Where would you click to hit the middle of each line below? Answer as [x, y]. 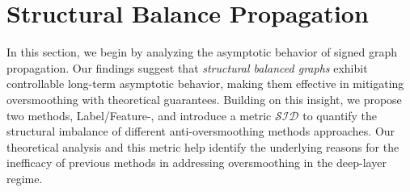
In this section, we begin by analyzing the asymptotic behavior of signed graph [202, 52]
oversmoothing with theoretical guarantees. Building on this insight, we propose [204, 99]
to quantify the [340, 115]
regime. [25, 178]
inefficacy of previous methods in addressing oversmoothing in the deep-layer [197, 163]
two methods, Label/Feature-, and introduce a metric [139, 115]
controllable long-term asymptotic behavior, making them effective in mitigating [205, 83]
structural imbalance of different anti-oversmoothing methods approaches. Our [201, 131]
